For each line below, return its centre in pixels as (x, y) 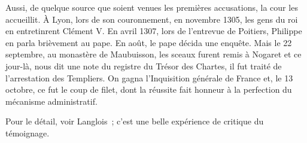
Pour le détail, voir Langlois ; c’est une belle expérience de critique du (135, 121)
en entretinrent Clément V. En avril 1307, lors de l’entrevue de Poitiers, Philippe (154, 31)
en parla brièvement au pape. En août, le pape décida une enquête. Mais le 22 (149, 42)
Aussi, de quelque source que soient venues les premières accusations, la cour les (152, 7)
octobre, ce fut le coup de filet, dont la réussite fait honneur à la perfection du (149, 89)
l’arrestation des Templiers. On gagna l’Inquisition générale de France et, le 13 (149, 77)
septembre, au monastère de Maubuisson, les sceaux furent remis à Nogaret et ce (153, 54)
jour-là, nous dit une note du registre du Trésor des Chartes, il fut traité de (144, 66)
